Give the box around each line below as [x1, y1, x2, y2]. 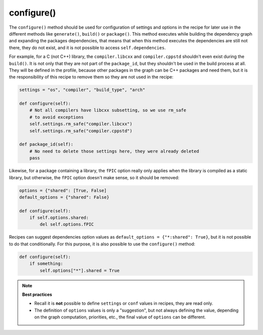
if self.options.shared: [29, 215, 89, 221]
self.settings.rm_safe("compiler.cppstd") [29, 128, 132, 133]
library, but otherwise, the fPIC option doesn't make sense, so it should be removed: [9, 174, 180, 180]
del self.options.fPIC [39, 222, 94, 227]
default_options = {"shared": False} [19, 194, 110, 200]
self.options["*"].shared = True [39, 268, 120, 273]
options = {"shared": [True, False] [19, 187, 107, 193]
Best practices [22, 292, 52, 297]
